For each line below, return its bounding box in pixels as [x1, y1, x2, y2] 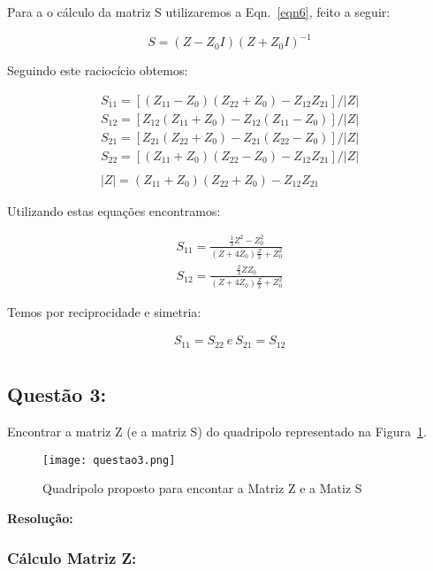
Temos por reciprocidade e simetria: [7, 302, 201, 320]
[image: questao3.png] [42, 453, 176, 467]
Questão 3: [7, 381, 107, 408]
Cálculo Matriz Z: [7, 546, 137, 568]
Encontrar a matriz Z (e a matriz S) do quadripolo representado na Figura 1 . [7, 422, 427, 441]
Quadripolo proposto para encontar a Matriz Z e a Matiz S [42, 479, 362, 498]
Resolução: [7, 508, 73, 527]
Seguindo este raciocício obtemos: [7, 61, 188, 80]
